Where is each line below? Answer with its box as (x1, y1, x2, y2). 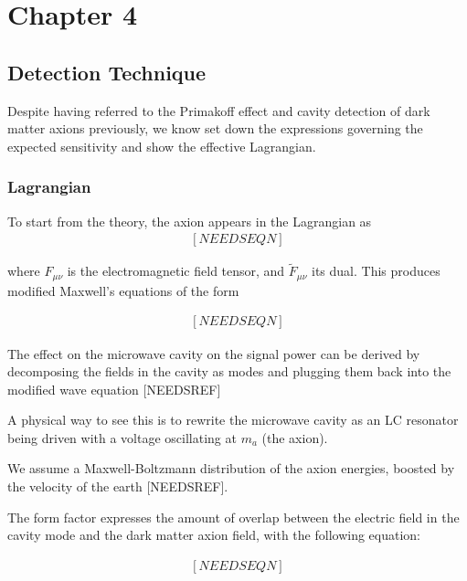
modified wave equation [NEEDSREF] (7, 379, 221, 398)
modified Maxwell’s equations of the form (7, 280, 239, 300)
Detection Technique (7, 58, 207, 86)
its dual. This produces (312, 261, 440, 280)
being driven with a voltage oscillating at (7, 428, 237, 447)
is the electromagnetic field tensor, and (67, 261, 285, 280)
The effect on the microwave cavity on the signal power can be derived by (7, 343, 420, 363)
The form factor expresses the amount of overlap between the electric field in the (7, 507, 460, 526)
